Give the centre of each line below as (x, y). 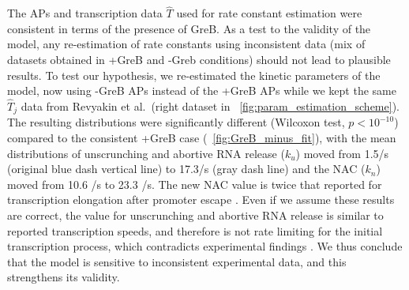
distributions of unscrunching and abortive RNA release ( (146, 153)
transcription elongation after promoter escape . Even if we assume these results (201, 200)
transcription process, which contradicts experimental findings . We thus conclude (205, 246)
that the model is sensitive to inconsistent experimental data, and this (177, 261)
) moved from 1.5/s (342, 153)
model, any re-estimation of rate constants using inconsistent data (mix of (186, 44)
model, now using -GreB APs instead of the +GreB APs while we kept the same (202, 90)
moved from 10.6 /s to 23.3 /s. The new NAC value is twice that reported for (195, 184)
